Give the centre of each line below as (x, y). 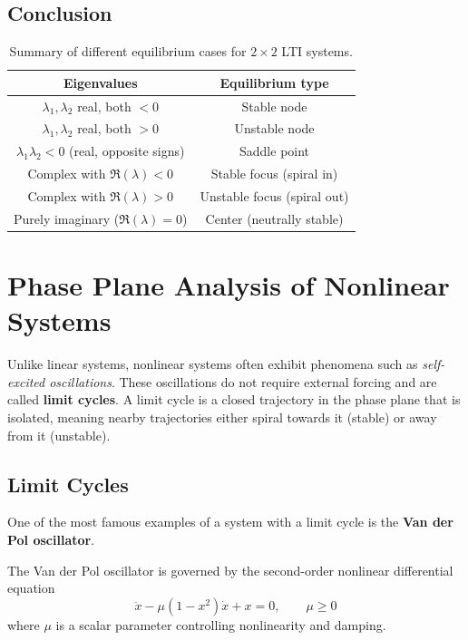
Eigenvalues (100, 82)
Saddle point (275, 151)
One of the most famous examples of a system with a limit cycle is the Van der (230, 522)
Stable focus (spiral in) (274, 174)
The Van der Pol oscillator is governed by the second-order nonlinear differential (230, 570)
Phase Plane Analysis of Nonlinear (229, 285)
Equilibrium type (274, 82)
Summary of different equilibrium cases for (128, 51)
